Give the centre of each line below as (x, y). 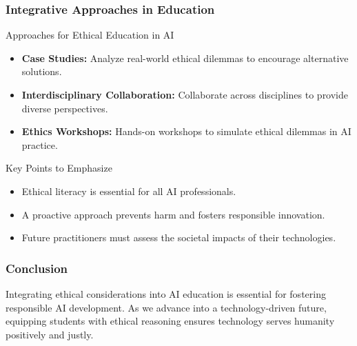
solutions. (42, 71)
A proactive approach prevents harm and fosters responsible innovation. (173, 214)
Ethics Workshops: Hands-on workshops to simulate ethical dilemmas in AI (186, 131)
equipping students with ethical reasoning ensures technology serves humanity (170, 321)
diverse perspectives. (65, 108)
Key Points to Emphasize (59, 168)
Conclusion (37, 268)
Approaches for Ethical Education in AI (90, 35)
